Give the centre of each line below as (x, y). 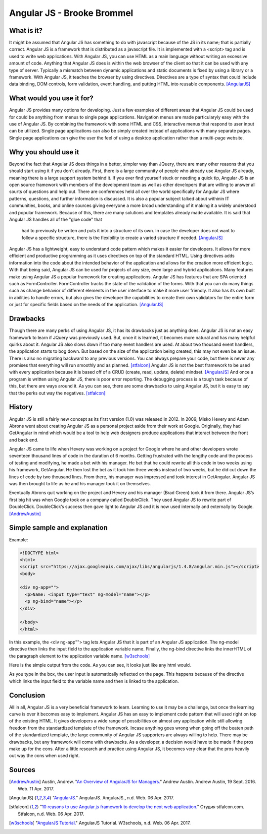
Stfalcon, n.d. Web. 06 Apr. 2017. (51, 814)
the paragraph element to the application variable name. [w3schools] (80, 656)
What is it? (26, 31)
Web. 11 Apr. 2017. (36, 788)
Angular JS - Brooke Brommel (71, 13)
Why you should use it (44, 152)
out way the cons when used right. (44, 756)
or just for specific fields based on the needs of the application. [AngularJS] (86, 305)
